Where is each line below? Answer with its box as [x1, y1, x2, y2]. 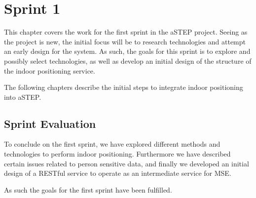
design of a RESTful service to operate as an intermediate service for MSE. [4, 168, 231, 178]
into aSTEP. [4, 91, 41, 102]
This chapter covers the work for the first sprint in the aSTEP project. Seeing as [4, 27, 248, 37]
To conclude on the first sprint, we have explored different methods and [4, 139, 220, 149]
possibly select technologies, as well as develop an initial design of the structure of [4, 55, 252, 66]
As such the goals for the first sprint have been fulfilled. [4, 184, 172, 195]
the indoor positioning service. [4, 65, 95, 76]
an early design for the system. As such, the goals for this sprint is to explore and [4, 46, 251, 56]
